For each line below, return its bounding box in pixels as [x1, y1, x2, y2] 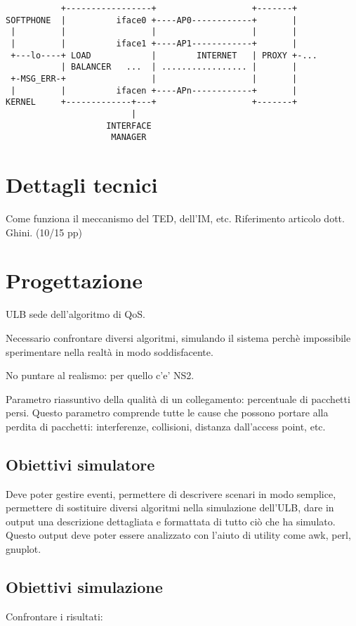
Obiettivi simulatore [6, 453, 155, 475]
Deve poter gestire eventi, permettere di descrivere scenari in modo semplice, [6, 486, 336, 501]
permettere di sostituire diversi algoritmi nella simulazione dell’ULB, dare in [6, 500, 334, 515]
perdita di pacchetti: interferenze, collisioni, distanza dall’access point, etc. [6, 419, 326, 433]
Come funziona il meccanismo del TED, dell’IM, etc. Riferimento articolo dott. [6, 211, 345, 225]
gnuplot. [6, 542, 41, 556]
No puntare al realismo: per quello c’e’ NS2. [6, 368, 195, 383]
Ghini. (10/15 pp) [6, 224, 83, 239]
